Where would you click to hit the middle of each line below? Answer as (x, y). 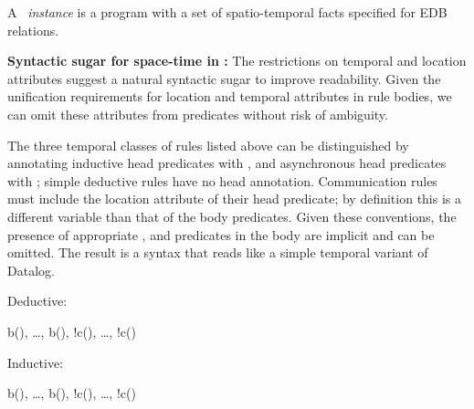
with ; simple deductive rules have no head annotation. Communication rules (222, 180)
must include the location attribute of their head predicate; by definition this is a (234, 199)
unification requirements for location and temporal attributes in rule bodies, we (230, 96)
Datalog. (31, 270)
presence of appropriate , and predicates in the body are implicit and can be (221, 234)
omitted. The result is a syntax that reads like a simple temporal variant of (218, 252)
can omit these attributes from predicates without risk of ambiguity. (198, 114)
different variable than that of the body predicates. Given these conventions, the (232, 216)
